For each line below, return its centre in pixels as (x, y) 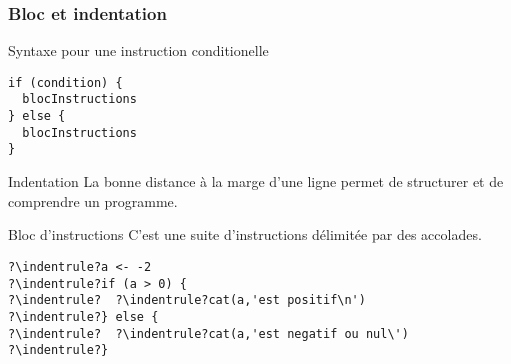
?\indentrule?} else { (83, 316)
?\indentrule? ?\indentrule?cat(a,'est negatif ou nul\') (208, 333)
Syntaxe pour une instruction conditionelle (138, 50)
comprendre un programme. (93, 200)
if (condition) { (65, 82)
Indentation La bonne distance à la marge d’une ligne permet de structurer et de (256, 181)
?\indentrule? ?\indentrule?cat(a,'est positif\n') (187, 300)
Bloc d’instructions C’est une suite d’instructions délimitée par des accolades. (245, 234)
